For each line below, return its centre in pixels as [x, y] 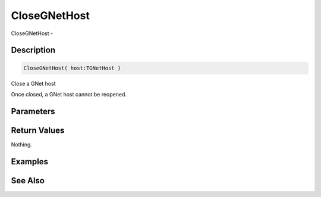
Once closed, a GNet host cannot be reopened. [69, 94]
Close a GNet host [33, 83]
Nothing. [22, 144]
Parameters [33, 111]
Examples [30, 162]
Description [33, 50]
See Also [28, 181]
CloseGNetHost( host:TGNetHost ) [72, 68]
